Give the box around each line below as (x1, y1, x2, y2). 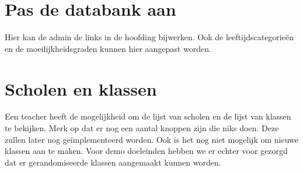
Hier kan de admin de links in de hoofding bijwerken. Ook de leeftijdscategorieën (5, 31, 294, 43)
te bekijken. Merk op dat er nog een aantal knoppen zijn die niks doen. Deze (5, 122, 279, 134)
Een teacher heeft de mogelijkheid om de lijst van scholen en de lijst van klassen (5, 110, 291, 122)
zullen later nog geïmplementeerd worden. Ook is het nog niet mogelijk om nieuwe (5, 133, 298, 145)
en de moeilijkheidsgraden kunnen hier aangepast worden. (5, 42, 211, 54)
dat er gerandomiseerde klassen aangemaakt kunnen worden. (5, 156, 221, 168)
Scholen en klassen (5, 76, 157, 100)
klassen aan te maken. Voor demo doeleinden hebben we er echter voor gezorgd (5, 145, 288, 157)
